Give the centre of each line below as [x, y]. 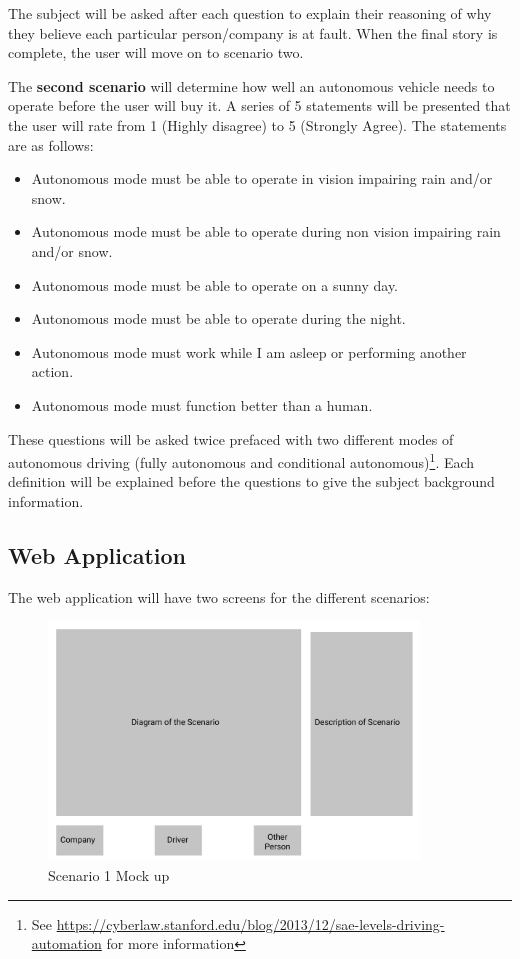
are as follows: [51, 144]
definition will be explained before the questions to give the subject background [251, 481]
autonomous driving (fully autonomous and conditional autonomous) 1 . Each [241, 460]
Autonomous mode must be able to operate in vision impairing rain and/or [262, 178]
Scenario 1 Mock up [109, 874]
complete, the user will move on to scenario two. [156, 52]
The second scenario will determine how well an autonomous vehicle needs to [251, 85]
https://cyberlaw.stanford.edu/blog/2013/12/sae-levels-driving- [250, 923]
